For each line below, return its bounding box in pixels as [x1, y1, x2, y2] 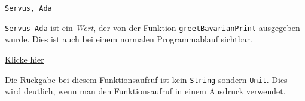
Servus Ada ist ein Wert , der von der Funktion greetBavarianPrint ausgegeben [5, 21, 300, 33]
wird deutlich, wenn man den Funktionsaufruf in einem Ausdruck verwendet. [5, 85, 286, 97]
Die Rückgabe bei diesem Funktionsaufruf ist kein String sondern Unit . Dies [5, 73, 288, 85]
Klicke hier [5, 53, 44, 65]
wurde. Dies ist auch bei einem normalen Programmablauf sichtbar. [5, 33, 252, 45]
